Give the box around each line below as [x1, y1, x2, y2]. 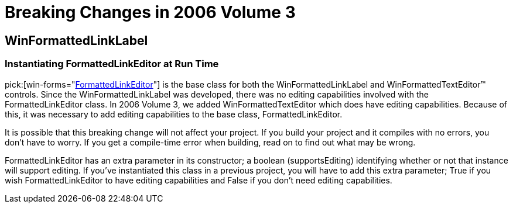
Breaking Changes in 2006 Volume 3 [5, 2, 296, 22]
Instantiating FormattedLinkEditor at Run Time [5, 58, 219, 70]
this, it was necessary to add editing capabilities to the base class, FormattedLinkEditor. [5, 109, 343, 119]
